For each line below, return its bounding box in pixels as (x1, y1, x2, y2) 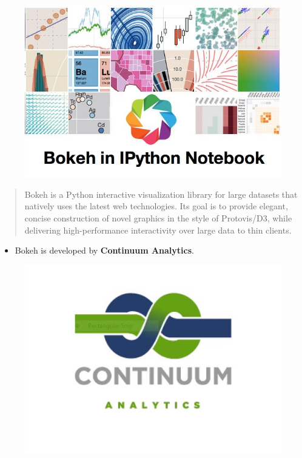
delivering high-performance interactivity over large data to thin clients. (24, 223, 292, 236)
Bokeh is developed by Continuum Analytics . (15, 244, 194, 257)
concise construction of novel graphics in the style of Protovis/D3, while (24, 212, 292, 224)
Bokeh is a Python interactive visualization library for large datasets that (24, 187, 298, 200)
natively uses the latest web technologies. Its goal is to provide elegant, (24, 200, 288, 212)
